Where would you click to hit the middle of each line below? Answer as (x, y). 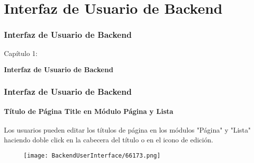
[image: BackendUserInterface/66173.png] (92, 155)
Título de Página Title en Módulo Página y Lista (89, 111)
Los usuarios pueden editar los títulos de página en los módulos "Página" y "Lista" (127, 130)
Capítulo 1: (21, 53)
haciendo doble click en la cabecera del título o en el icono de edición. (109, 140)
